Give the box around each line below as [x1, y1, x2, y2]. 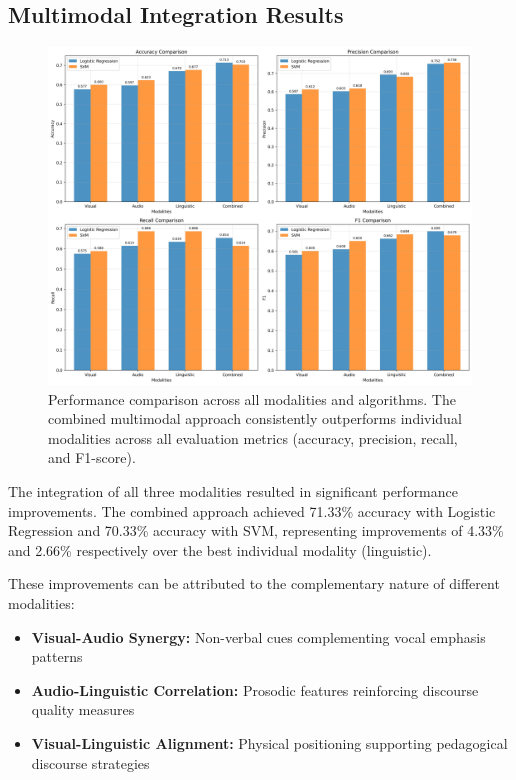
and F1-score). [48, 447, 136, 468]
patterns [31, 646, 83, 667]
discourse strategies [31, 752, 150, 773]
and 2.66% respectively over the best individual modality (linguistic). [8, 539, 432, 560]
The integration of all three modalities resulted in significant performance [8, 481, 459, 502]
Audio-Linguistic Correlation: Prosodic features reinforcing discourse [31, 679, 479, 700]
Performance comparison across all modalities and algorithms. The [48, 388, 456, 409]
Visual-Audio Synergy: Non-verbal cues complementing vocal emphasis [31, 626, 486, 647]
